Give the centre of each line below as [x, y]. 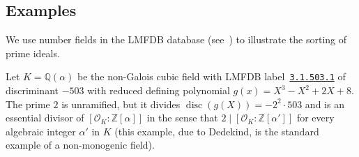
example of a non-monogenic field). [80, 145]
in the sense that [182, 118]
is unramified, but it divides [121, 104]
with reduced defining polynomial [159, 90]
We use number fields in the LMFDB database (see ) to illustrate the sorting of [176, 39]
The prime [28, 104]
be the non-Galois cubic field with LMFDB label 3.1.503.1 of [212, 76]
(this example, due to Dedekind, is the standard [217, 131]
